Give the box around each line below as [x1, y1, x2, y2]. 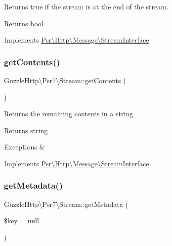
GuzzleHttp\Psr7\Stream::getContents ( [4, 75, 126, 85]
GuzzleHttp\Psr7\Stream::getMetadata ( [4, 198, 128, 209]
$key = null [4, 215, 39, 226]
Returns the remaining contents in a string [4, 108, 133, 119]
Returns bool [4, 18, 43, 28]
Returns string [4, 125, 48, 135]
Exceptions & [4, 142, 45, 152]
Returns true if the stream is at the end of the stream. [4, 1, 169, 11]
